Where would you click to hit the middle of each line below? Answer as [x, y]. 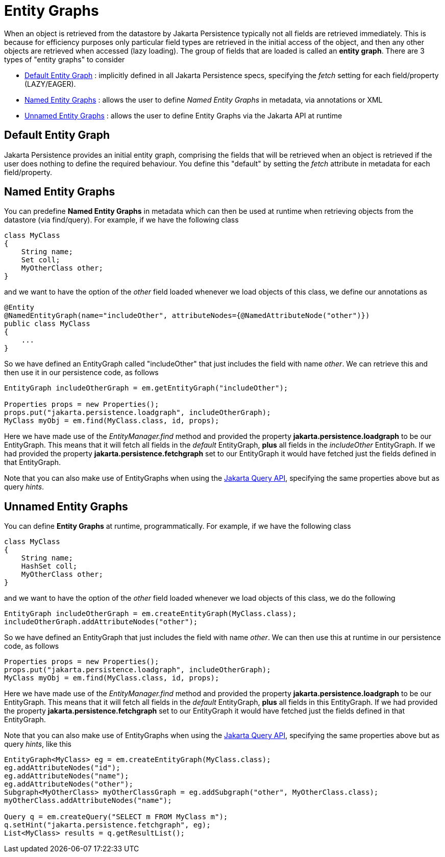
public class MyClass [47, 324]
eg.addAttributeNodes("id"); [62, 768]
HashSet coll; [49, 566]
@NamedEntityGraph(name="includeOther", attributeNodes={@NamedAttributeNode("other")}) [187, 316]
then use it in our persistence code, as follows [81, 373]
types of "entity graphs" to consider [65, 59]
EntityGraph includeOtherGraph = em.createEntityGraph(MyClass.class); [151, 614]
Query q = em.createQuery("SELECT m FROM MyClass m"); [116, 817]
